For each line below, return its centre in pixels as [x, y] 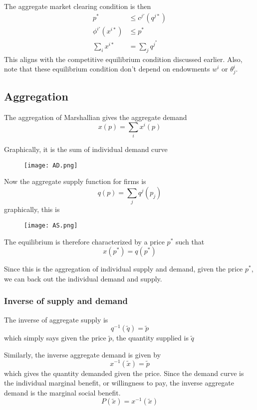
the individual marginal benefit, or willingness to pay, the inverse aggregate [119, 383]
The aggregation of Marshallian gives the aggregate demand [96, 117]
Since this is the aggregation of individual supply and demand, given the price [124, 269]
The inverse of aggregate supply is [56, 319]
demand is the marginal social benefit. [62, 392]
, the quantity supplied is [150, 338]
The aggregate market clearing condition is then [78, 6]
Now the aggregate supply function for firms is [75, 181]
